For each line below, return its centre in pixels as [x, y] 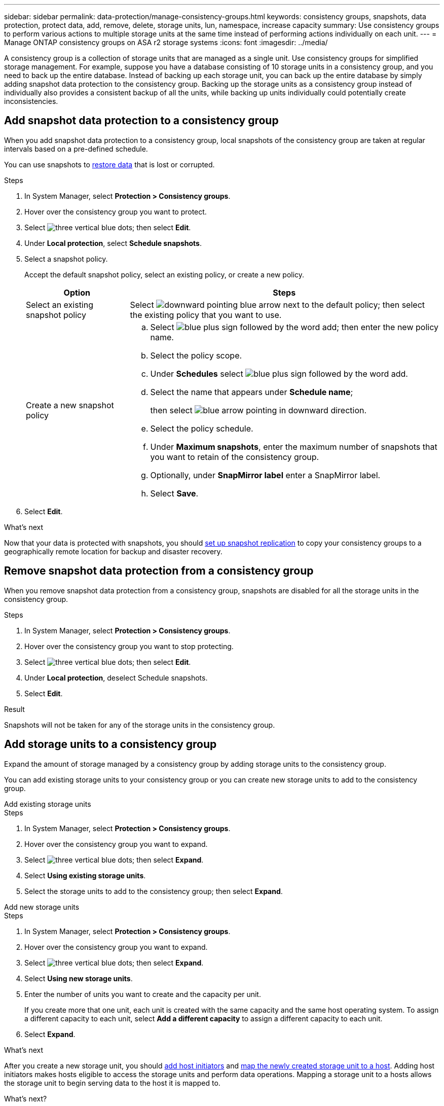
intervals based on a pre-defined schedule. [76, 149]
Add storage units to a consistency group [110, 744]
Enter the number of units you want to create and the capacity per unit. [143, 994]
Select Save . [174, 493]
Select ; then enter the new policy [294, 327]
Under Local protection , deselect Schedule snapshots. [116, 677]
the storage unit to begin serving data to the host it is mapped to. [112, 1083]
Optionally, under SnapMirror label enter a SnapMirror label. [265, 475]
